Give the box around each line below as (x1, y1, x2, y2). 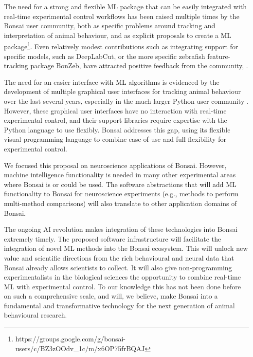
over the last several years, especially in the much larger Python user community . (4, 96, 249, 106)
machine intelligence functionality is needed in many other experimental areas (4, 169, 236, 180)
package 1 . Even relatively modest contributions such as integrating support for (4, 40, 238, 52)
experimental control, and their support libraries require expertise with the (4, 115, 227, 125)
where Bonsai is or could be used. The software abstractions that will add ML (4, 179, 236, 189)
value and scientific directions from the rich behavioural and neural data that (4, 252, 234, 263)
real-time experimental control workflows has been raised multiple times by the (4, 11, 239, 21)
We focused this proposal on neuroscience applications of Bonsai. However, (4, 160, 227, 170)
